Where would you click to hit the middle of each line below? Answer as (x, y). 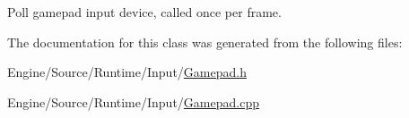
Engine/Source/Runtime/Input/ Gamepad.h (127, 72)
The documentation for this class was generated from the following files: (205, 42)
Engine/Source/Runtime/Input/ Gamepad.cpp (133, 101)
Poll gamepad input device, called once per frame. (144, 12)
